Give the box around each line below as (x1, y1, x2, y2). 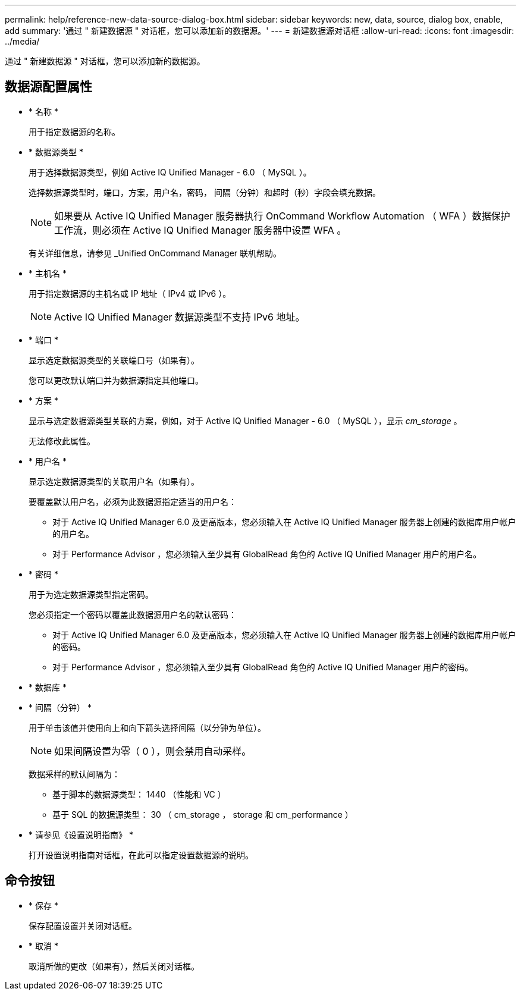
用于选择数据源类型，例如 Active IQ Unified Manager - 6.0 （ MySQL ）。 (29, 167, 312, 177)
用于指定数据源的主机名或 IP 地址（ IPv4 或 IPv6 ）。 (29, 288, 231, 299)
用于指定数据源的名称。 (29, 126, 120, 137)
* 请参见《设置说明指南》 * (29, 829, 133, 840)
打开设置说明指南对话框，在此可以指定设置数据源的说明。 (29, 849, 253, 860)
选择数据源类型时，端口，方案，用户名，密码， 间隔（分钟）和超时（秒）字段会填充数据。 (29, 187, 381, 197)
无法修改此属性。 (29, 435, 95, 446)
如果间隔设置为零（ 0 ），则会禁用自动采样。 (54, 745, 252, 757)
